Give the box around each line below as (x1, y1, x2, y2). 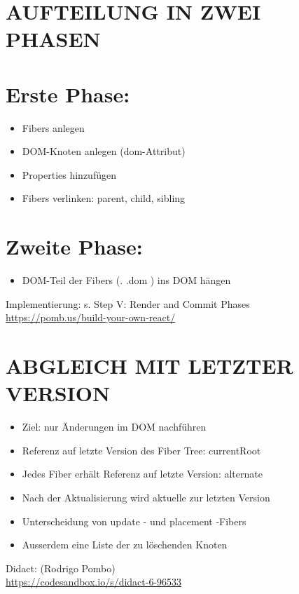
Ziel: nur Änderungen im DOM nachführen (22, 419, 207, 434)
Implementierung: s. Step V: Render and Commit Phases (6, 296, 250, 311)
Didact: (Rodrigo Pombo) (6, 560, 116, 575)
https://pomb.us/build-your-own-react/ (6, 310, 176, 325)
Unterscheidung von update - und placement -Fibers (22, 513, 246, 528)
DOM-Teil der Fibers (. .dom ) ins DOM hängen (22, 273, 231, 288)
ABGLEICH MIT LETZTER (6, 351, 293, 380)
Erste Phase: (6, 79, 130, 108)
